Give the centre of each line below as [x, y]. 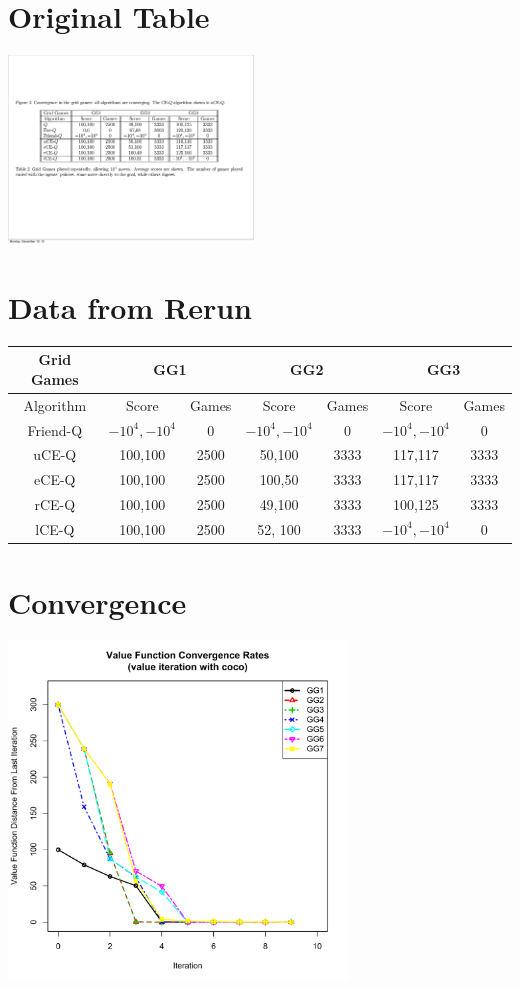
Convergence [97, 602]
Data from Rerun [130, 306]
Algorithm [55, 404]
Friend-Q [55, 429]
